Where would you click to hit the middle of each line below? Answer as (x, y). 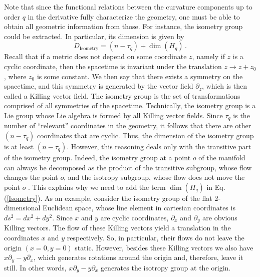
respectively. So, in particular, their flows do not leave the (156, 237)
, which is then (224, 86)
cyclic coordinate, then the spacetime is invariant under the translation (113, 66)
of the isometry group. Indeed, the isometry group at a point (97, 157)
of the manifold (222, 157)
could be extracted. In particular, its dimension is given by (94, 36)
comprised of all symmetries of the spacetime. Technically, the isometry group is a (130, 105)
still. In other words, (35, 267)
